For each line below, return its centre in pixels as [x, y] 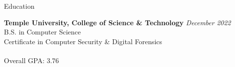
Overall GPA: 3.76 [32, 60]
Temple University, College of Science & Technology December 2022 [117, 22]
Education [19, 6]
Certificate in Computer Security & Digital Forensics [83, 41]
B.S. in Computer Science [42, 32]
